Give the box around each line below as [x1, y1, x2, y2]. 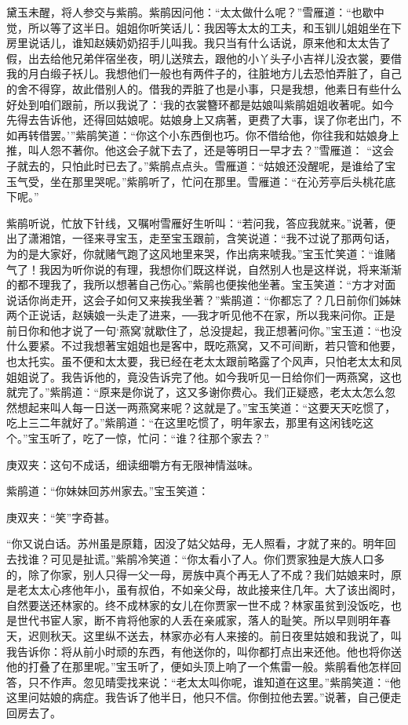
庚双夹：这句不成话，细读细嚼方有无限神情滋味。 [6, 456, 259, 472]
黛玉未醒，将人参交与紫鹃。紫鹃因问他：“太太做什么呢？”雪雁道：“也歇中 [6, 4, 384, 20]
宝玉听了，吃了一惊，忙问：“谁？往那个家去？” [27, 430, 269, 446]
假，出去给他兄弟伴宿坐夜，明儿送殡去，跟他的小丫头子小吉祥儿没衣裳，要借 [6, 49, 402, 66]
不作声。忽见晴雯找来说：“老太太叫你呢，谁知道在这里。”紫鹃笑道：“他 [38, 673, 401, 690]
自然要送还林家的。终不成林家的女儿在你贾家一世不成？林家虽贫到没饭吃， [6, 596, 391, 613]
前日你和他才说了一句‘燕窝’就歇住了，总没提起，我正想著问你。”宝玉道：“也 [6, 322, 391, 338]
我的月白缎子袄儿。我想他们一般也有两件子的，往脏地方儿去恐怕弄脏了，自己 [6, 65, 402, 82]
